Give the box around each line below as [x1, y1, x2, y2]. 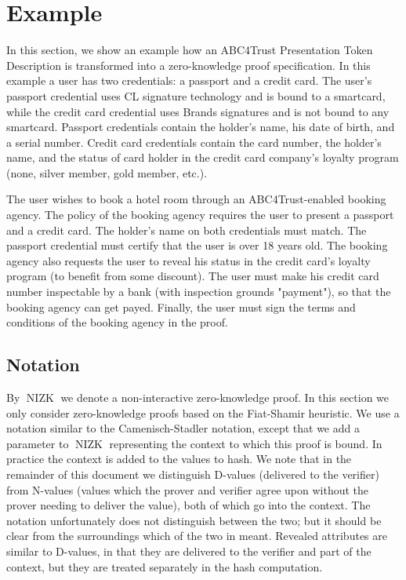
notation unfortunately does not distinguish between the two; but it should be [6, 512, 382, 528]
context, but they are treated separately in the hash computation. [6, 558, 323, 575]
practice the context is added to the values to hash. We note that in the [6, 451, 352, 467]
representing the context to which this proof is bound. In [109, 435, 382, 451]
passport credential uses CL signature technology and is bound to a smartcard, [6, 87, 386, 104]
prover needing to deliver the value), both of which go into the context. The [6, 497, 371, 513]
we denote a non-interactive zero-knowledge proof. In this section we [60, 389, 390, 406]
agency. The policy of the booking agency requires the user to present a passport [6, 206, 394, 223]
